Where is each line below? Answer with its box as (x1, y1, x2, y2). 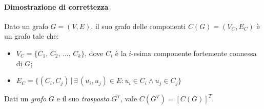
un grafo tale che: (4, 31, 59, 41)
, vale (120, 93, 137, 104)
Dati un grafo (4, 93, 47, 104)
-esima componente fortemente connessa (131, 47, 257, 58)
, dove (85, 47, 104, 58)
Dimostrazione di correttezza (4, 1, 109, 12)
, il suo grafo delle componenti (91, 20, 186, 31)
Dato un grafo (4, 20, 48, 31)
